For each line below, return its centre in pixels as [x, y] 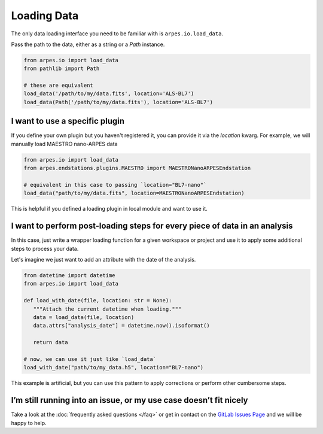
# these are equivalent [59, 86]
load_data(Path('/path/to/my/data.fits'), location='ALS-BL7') [118, 102]
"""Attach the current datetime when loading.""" [107, 309]
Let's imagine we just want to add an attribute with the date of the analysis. [103, 259]
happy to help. [29, 423]
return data [51, 342]
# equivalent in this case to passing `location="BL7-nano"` [115, 185]
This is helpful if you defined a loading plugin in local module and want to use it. [109, 209]
